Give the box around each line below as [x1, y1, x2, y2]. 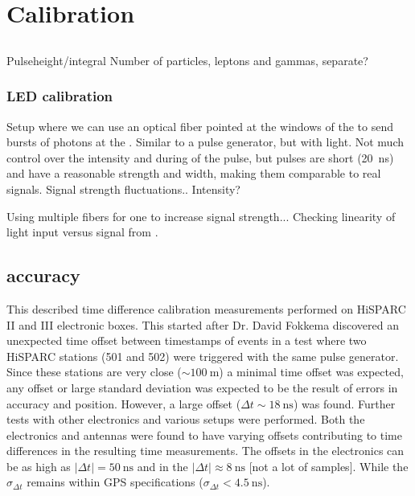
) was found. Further [293, 395, 396, 412]
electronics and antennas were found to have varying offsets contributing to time [6, 426, 402, 443]
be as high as [6, 457, 71, 474]
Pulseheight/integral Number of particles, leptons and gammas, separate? [6, 51, 368, 68]
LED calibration [6, 86, 113, 106]
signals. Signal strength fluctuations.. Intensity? [6, 180, 240, 197]
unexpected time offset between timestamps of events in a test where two [6, 332, 367, 349]
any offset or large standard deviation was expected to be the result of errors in [6, 379, 398, 396]
